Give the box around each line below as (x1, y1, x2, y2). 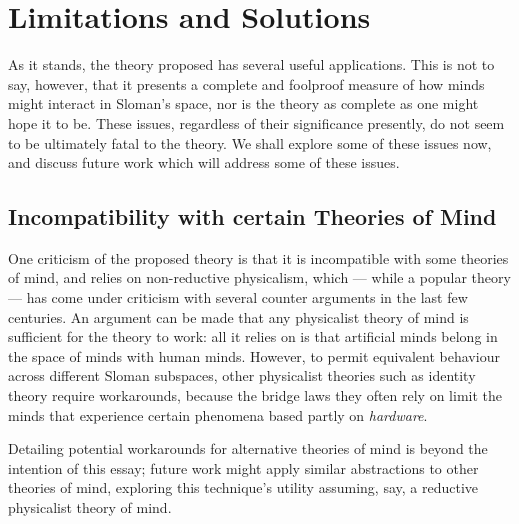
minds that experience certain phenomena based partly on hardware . (8, 404, 428, 425)
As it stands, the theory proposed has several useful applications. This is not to (8, 54, 495, 75)
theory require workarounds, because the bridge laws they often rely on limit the (8, 385, 503, 406)
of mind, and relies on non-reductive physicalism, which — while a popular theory (8, 267, 511, 288)
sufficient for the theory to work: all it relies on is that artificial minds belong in (8, 326, 498, 347)
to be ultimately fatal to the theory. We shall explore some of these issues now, (8, 132, 492, 153)
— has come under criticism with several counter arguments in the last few (8, 287, 468, 308)
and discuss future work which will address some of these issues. (8, 152, 400, 173)
